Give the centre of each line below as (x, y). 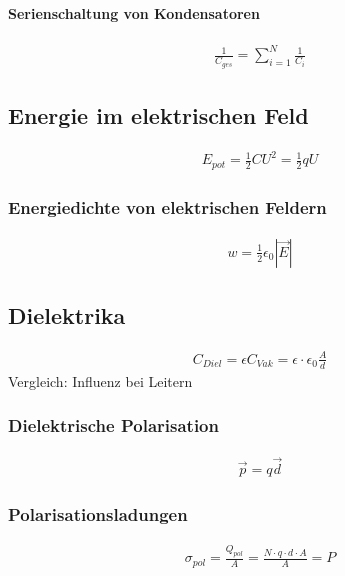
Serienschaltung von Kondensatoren (134, 12)
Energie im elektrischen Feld (158, 114)
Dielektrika (67, 315)
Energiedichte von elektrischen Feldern (167, 206)
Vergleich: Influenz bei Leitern (100, 380)
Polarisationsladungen (98, 513)
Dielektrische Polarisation (113, 425)
